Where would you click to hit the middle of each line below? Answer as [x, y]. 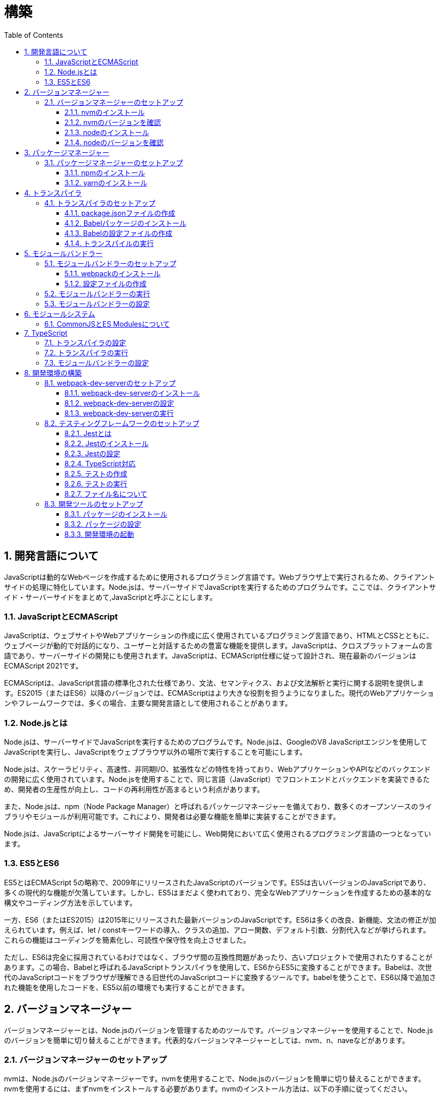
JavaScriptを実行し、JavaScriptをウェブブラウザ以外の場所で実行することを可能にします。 [156, 752]
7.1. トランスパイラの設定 [85, 342]
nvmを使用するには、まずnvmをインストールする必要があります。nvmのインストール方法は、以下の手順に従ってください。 [208, 1089]
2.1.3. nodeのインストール [107, 132]
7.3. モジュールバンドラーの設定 [97, 362]
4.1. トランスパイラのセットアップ [100, 203]
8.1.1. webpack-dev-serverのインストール [132, 393]
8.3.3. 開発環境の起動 [99, 534]
